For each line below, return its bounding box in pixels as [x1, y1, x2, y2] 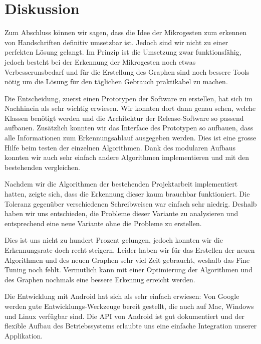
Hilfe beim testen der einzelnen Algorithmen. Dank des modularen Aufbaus [5, 142, 236, 152]
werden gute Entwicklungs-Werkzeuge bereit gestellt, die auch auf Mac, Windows [5, 300, 254, 311]
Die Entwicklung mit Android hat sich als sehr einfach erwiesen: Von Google [5, 291, 239, 301]
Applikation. [5, 330, 43, 340]
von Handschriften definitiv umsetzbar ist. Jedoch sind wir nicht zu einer [5, 37, 228, 47]
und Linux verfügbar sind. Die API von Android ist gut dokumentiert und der [5, 310, 244, 321]
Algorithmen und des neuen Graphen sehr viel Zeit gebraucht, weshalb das [5, 254, 234, 265]
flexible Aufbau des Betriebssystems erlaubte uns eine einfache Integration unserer [5, 320, 257, 331]
